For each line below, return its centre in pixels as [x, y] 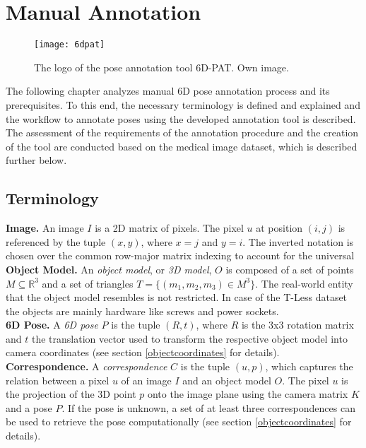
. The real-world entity [304, 283]
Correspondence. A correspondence [87, 366]
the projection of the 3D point [71, 394]
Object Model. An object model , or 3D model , [109, 269]
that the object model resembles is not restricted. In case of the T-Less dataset [177, 297]
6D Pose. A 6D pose [52, 325]
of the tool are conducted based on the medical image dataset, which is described [182, 146]
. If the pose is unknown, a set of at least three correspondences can [208, 407]
